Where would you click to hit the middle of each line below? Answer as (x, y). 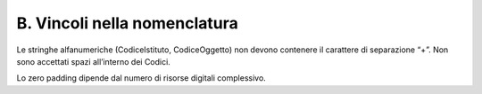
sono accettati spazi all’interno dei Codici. (94, 61)
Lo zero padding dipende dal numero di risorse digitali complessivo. (141, 78)
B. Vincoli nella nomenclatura (127, 23)
